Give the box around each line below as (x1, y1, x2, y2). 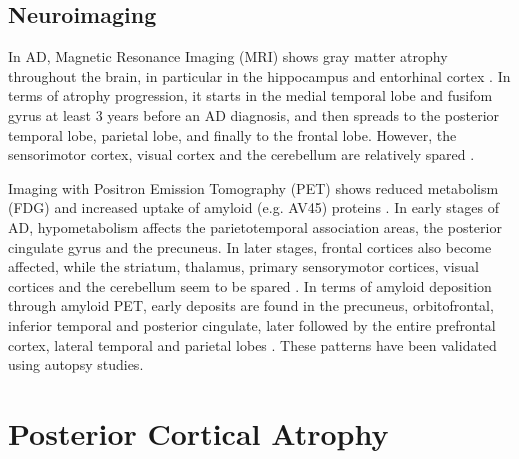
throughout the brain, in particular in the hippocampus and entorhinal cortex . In (8, 65, 511, 86)
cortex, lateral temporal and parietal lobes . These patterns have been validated (8, 334, 497, 355)
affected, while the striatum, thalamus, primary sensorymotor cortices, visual (8, 256, 479, 277)
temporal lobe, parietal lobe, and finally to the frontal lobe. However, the (8, 124, 457, 145)
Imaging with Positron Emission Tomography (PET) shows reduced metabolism (8, 177, 499, 198)
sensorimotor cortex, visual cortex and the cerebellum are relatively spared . (8, 144, 475, 165)
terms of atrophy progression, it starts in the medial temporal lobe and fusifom (8, 85, 493, 106)
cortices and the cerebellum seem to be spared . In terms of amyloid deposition (8, 275, 492, 296)
